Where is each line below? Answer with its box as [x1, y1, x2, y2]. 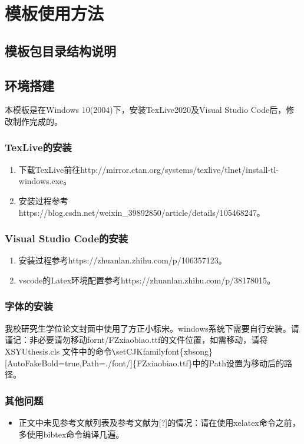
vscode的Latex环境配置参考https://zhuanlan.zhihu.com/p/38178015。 [18, 273, 275, 286]
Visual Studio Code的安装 [5, 231, 128, 246]
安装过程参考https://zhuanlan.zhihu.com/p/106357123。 [18, 254, 227, 266]
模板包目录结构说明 [5, 41, 116, 59]
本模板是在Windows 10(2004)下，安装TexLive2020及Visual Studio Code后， [5, 104, 286, 116]
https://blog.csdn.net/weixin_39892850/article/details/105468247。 [18, 206, 265, 218]
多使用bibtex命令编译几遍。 [18, 428, 124, 440]
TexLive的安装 [5, 140, 72, 155]
